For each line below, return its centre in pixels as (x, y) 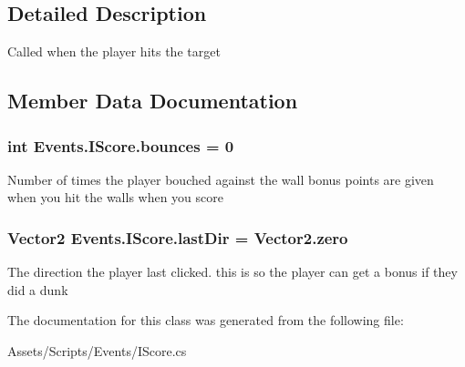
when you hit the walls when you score (116, 197)
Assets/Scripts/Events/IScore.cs (97, 350)
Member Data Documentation (153, 101)
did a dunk (38, 289)
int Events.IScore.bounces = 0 (121, 145)
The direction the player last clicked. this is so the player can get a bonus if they (232, 272)
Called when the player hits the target (114, 51)
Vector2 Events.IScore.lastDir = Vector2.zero (178, 237)
